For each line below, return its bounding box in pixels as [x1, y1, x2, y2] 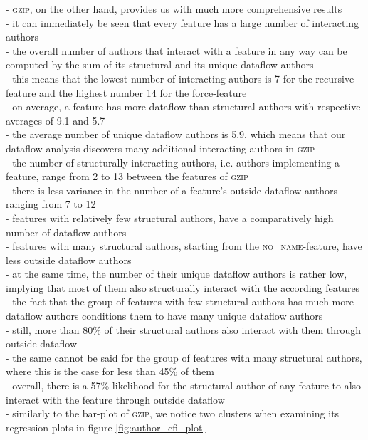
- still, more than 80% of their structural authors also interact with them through [6, 322, 362, 337]
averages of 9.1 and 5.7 [6, 112, 105, 127]
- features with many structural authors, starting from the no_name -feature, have [6, 239, 362, 253]
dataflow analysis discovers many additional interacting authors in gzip [6, 140, 315, 155]
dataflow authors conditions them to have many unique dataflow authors [6, 308, 323, 323]
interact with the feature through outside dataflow [6, 392, 225, 407]
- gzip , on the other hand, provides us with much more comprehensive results [6, 1, 342, 16]
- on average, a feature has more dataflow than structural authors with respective [6, 99, 361, 114]
